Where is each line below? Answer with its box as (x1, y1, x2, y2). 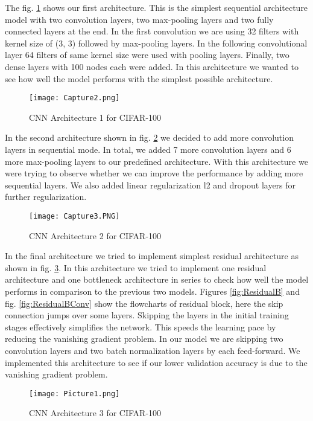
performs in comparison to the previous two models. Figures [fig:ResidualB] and (5, 285, 300, 297)
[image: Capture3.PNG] (29, 211, 120, 220)
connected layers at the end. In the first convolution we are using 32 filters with (5, 25, 299, 37)
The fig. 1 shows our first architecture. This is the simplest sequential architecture (5, 1, 308, 13)
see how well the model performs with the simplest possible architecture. (5, 72, 273, 85)
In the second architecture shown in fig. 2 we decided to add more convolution (5, 131, 294, 144)
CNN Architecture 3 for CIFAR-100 (29, 407, 162, 419)
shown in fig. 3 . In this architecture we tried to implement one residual (5, 261, 267, 274)
